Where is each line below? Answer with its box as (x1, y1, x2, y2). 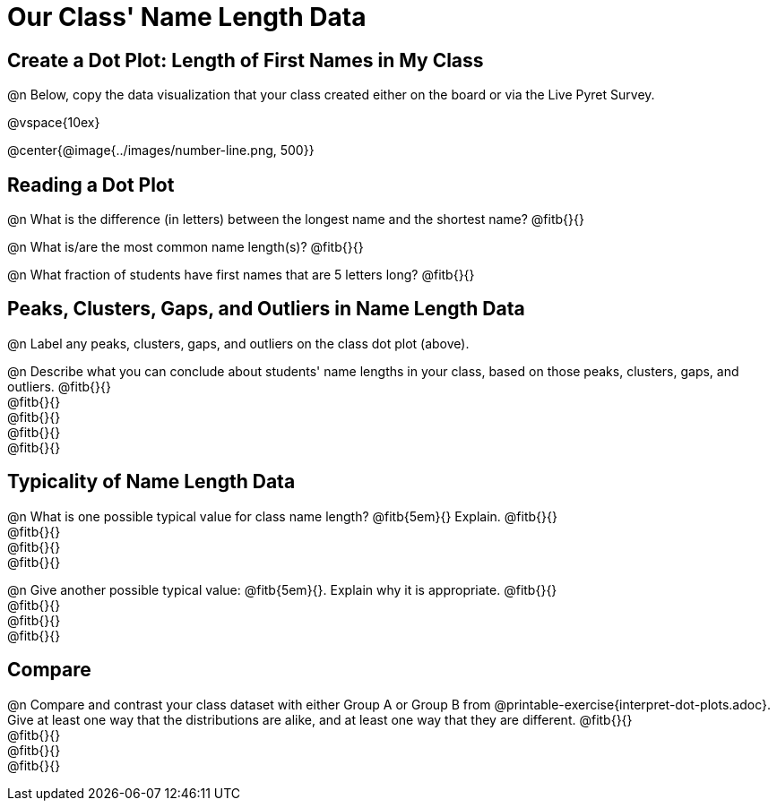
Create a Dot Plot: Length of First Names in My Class (7, 48, 484, 72)
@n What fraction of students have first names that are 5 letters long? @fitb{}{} (7, 267, 475, 283)
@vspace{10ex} (7, 115, 100, 131)
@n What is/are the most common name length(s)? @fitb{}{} (7, 239, 364, 255)
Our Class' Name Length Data (7, 2, 367, 32)
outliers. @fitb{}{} (7, 378, 111, 394)
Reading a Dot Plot (7, 173, 175, 196)
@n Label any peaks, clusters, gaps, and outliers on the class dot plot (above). (7, 335, 470, 351)
